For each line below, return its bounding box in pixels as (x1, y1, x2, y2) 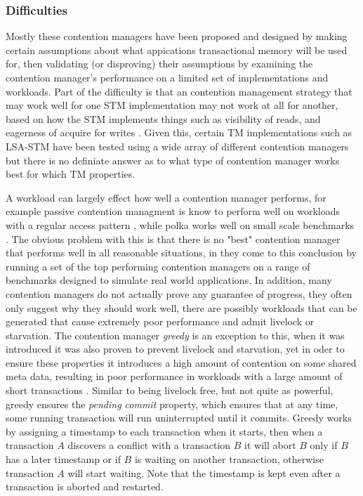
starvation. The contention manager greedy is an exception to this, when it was (6, 327, 345, 342)
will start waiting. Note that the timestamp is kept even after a (67, 465, 341, 480)
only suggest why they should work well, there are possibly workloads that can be (6, 300, 357, 315)
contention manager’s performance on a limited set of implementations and (6, 70, 329, 84)
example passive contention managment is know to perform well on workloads (6, 204, 340, 218)
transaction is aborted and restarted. (6, 479, 164, 494)
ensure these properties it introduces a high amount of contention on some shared (6, 355, 357, 370)
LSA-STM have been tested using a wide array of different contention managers (6, 138, 349, 153)
